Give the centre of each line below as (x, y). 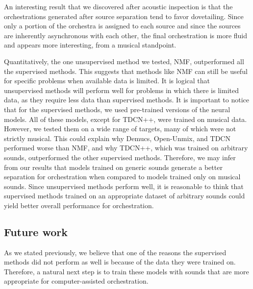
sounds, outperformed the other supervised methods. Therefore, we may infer (120, 157)
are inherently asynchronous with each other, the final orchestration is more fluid (126, 35)
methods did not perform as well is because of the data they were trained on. (120, 262)
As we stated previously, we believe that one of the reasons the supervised (115, 252)
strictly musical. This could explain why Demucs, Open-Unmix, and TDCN (117, 138)
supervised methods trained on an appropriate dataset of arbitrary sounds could (125, 196)
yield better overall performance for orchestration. (79, 205)
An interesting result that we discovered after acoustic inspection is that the (118, 6)
